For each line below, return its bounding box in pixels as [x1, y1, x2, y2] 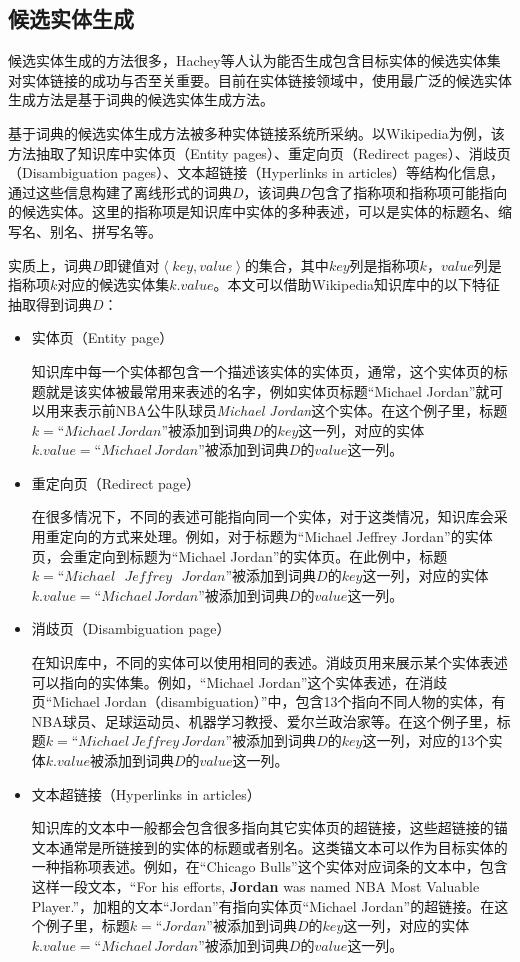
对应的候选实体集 [57, 274, 170, 295]
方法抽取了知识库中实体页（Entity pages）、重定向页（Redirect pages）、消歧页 [8, 142, 511, 163]
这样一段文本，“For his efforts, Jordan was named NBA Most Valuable [31, 875, 480, 896]
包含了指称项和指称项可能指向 [311, 181, 508, 202]
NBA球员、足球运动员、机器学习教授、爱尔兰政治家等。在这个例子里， [31, 710, 497, 731]
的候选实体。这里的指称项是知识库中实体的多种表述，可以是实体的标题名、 [8, 201, 498, 222]
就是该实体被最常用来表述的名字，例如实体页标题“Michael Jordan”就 [45, 380, 490, 401]
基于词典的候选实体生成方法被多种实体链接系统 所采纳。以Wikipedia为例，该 [8, 122, 505, 143]
